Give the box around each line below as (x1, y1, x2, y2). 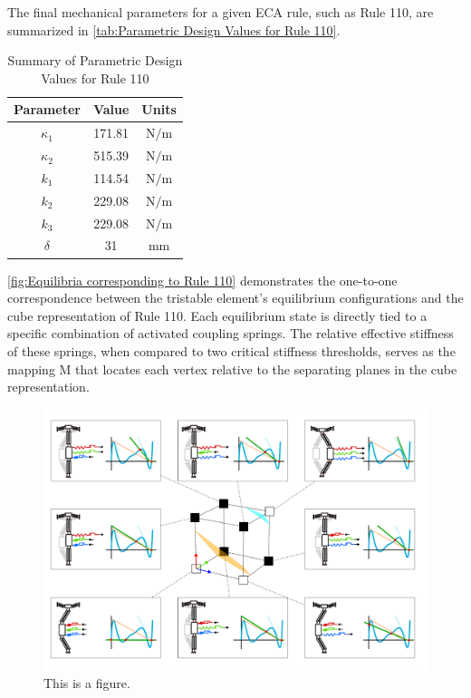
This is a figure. (43, 674, 130, 693)
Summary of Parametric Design (7, 51, 183, 70)
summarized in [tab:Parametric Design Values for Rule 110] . (7, 20, 341, 39)
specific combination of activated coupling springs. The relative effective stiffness (7, 324, 454, 343)
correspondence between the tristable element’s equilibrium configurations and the (7, 288, 464, 307)
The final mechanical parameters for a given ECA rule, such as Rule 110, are (7, 3, 434, 21)
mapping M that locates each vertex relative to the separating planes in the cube (7, 359, 457, 378)
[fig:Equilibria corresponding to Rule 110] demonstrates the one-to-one (7, 270, 398, 289)
